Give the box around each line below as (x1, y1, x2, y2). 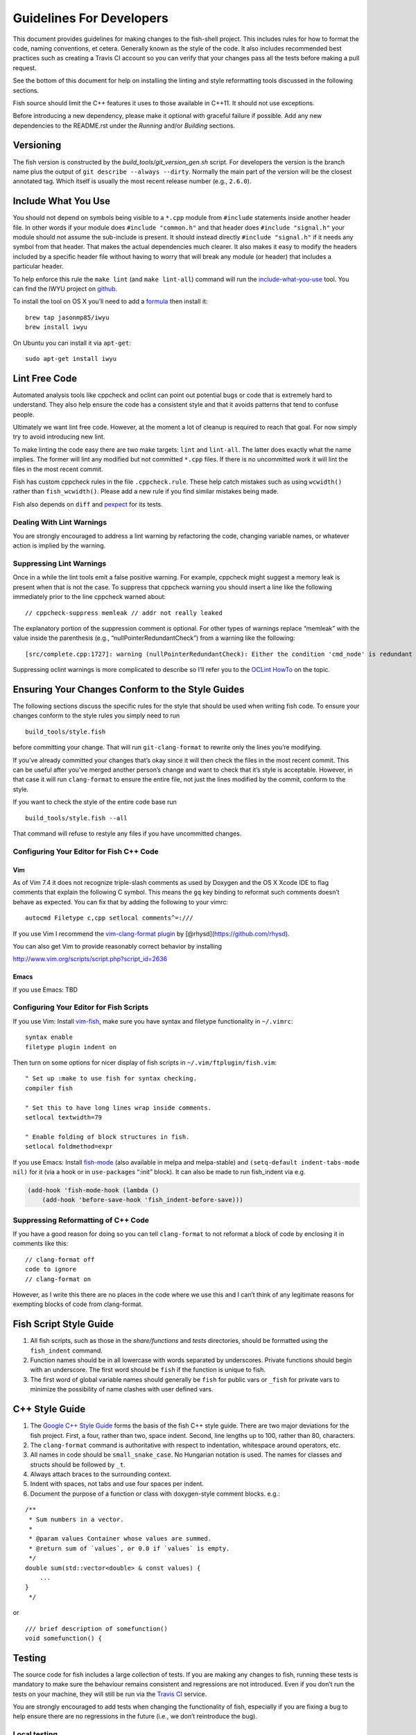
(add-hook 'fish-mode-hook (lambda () (27, 1186, 159, 1194)
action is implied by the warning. (12, 541, 106, 550)
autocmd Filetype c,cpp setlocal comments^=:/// (25, 914, 193, 922)
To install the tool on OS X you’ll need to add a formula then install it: (12, 297, 208, 305)
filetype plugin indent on (25, 1043, 117, 1051)
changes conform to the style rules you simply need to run (12, 711, 180, 720)
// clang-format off (25, 1255, 95, 1263)
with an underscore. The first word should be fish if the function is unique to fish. (30, 1366, 266, 1374)
